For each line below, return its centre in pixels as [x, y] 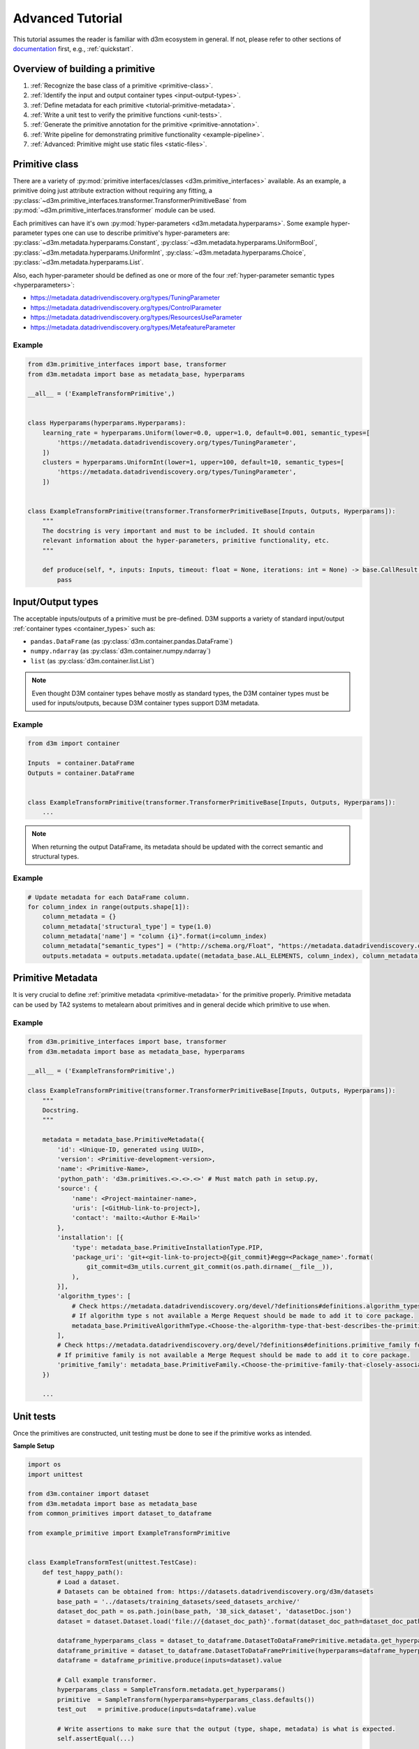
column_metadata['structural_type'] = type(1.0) [127, 926]
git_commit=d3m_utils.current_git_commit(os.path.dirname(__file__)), [210, 1267]
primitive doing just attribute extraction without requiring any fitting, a [113, 191]
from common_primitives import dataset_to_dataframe [120, 1514]
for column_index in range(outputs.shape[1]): [109, 907]
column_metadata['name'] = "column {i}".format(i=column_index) [155, 936]
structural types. [56, 856]
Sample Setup [34, 1446]
